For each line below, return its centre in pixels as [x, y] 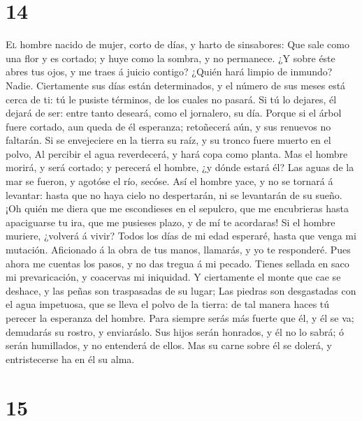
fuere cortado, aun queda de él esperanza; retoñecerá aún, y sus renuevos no [168, 126]
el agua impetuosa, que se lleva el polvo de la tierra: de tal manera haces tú [168, 304]
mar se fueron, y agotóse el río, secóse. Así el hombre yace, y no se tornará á [169, 181]
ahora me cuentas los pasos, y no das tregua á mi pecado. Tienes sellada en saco [178, 263]
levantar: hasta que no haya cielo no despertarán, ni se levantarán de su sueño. [174, 194]
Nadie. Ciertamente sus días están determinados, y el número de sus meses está [176, 85]
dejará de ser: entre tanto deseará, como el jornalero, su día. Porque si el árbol [174, 113]
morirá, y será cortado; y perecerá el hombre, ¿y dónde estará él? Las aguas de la [180, 167]
